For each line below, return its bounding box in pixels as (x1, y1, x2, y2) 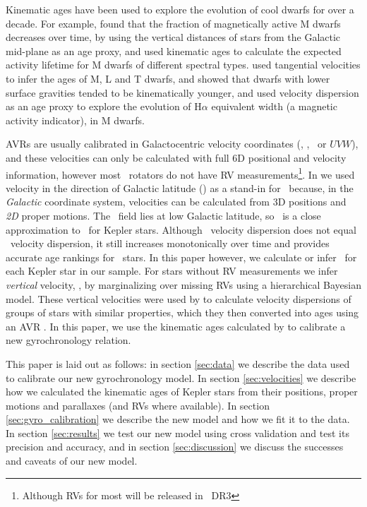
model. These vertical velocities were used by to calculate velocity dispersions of (6, 291, 351, 306)
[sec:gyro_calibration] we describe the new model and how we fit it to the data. (6, 412, 350, 427)
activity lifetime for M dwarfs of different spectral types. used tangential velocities (6, 57, 361, 72)
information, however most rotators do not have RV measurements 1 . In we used (6, 165, 355, 181)
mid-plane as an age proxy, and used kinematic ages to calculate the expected (6, 43, 342, 58)
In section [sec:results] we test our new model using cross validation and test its (6, 425, 349, 440)
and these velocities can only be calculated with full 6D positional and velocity (6, 150, 347, 165)
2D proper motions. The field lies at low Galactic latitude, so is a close (6, 208, 321, 222)
